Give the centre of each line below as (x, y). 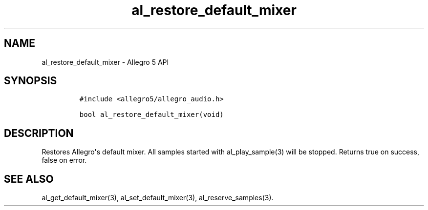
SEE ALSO (29, 179)
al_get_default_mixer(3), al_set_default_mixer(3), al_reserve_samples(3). (158, 198)
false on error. (64, 160)
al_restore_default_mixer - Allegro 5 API (105, 62)
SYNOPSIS (31, 81)
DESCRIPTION (39, 133)
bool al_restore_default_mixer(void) (151, 115)
